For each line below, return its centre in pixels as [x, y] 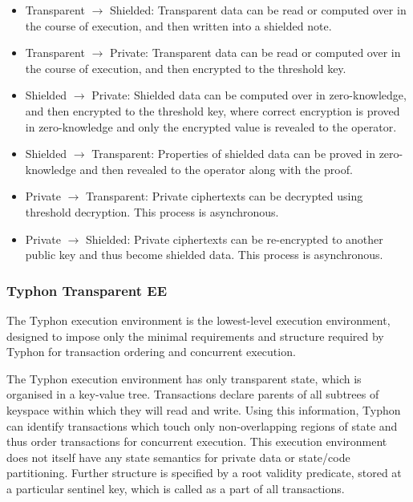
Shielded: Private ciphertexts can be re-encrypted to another [235, 239]
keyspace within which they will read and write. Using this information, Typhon [204, 409]
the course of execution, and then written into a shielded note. [178, 25]
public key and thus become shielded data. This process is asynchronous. [204, 255]
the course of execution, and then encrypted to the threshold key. [186, 68]
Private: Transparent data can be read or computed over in [255, 53]
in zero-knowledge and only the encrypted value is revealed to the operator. [211, 126]
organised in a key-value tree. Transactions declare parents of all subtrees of [193, 394]
